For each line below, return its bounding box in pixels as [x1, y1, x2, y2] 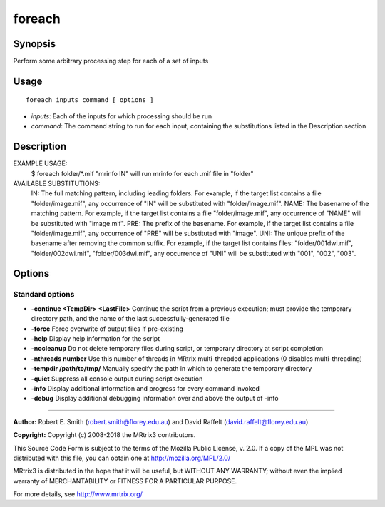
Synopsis [13, 38, 56, 50]
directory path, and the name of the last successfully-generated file [31, 314, 230, 323]
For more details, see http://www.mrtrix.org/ [13, 490, 143, 498]
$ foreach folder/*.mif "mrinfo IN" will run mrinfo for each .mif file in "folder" [31, 169, 254, 178]
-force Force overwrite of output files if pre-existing [31, 324, 183, 333]
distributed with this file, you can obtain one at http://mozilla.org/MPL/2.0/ [13, 454, 231, 462]
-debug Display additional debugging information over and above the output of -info [31, 394, 279, 403]
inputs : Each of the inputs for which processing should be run [31, 111, 212, 121]
